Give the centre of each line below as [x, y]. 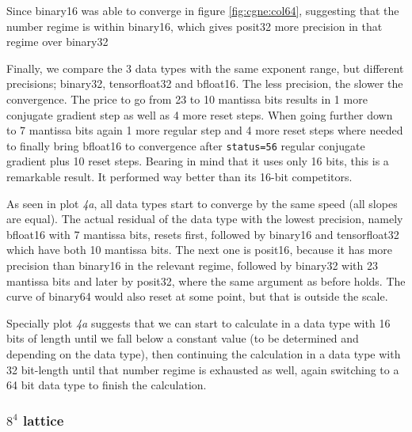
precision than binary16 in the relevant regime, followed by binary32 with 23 [192, 265]
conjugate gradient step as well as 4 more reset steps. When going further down [200, 114]
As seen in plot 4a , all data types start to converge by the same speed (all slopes [202, 203]
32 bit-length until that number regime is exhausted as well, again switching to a [203, 369]
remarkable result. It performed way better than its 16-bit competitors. [179, 176]
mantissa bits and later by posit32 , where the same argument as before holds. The [206, 280]
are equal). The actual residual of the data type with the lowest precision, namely [205, 219]
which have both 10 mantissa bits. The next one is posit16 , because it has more [200, 250]
